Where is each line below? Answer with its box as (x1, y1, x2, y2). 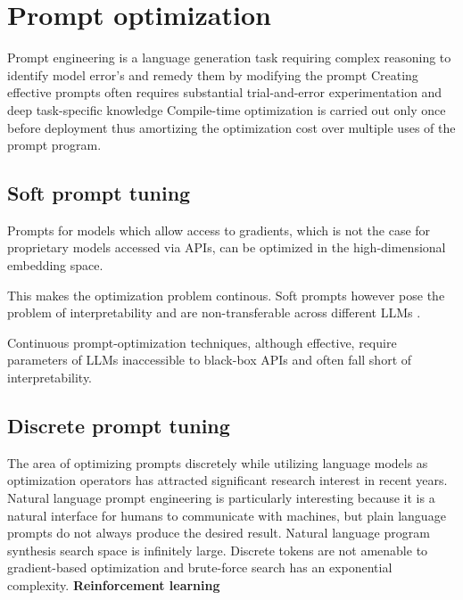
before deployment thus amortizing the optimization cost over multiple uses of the (7, 118, 456, 136)
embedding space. (7, 256, 103, 275)
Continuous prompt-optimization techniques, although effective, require (7, 333, 397, 351)
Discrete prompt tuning (7, 412, 230, 440)
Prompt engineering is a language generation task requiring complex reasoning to (7, 48, 451, 67)
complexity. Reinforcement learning (7, 576, 220, 594)
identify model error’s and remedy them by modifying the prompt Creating (7, 65, 418, 84)
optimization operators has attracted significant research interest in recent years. (7, 471, 448, 489)
